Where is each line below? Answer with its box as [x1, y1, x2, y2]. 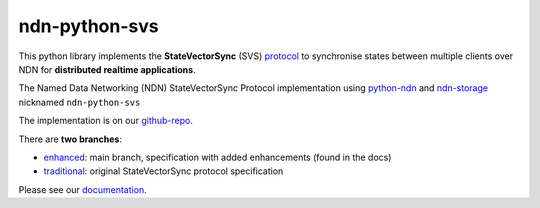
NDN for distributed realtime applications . [18, 63, 196, 75]
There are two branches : [18, 133, 123, 145]
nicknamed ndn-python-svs [18, 96, 141, 108]
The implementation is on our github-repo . [18, 115, 194, 127]
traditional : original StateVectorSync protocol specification [43, 165, 284, 177]
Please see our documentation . [18, 183, 147, 195]
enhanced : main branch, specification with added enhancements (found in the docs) [43, 151, 392, 163]
